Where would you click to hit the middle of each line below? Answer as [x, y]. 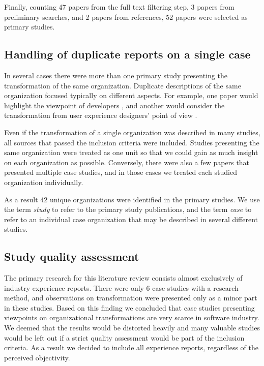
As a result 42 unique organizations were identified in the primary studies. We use [132, 199]
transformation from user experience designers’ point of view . [101, 115]
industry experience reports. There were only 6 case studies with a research [121, 287]
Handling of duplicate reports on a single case [127, 54]
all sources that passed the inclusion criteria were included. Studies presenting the [132, 142]
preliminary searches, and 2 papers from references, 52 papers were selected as [126, 17]
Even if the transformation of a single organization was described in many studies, [132, 132]
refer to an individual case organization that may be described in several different [131, 219]
